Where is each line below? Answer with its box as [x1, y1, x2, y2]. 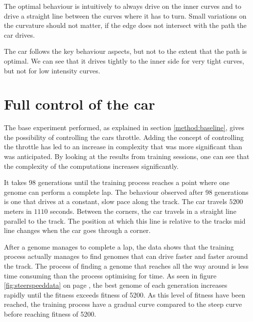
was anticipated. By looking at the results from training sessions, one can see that [4, 151, 250, 161]
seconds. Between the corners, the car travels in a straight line [50, 206, 236, 216]
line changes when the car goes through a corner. [4, 225, 151, 235]
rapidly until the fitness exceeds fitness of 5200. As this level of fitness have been [4, 289, 246, 299]
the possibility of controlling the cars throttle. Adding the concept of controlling [4, 132, 244, 142]
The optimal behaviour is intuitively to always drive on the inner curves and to [4, 1, 241, 11]
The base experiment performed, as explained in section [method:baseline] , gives [4, 122, 244, 133]
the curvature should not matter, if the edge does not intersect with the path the [4, 20, 247, 30]
